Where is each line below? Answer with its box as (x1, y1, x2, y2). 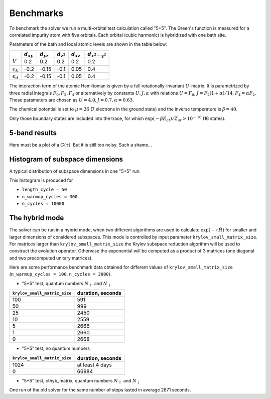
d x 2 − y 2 (87, 51, 106, 58)
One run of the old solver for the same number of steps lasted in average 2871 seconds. (9, 387, 191, 393)
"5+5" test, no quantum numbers (22, 345, 90, 351)
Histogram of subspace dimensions (9, 155, 123, 163)
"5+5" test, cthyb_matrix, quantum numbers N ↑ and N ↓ (22, 377, 141, 385)
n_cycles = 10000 (22, 201, 65, 207)
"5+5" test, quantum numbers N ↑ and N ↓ (22, 280, 111, 288)
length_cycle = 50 (22, 187, 67, 193)
